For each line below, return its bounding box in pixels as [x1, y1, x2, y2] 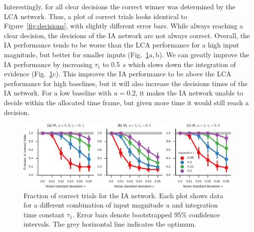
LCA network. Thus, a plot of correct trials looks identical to [4, 11, 187, 21]
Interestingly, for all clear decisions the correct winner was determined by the [4, 1, 235, 11]
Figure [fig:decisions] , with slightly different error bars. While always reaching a [4, 21, 243, 31]
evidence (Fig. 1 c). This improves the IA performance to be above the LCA [4, 69, 231, 79]
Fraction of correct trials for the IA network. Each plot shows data [23, 190, 224, 200]
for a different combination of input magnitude [23, 200, 163, 210]
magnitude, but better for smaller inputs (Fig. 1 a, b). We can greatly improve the [4, 49, 250, 59]
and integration [172, 200, 218, 210]
